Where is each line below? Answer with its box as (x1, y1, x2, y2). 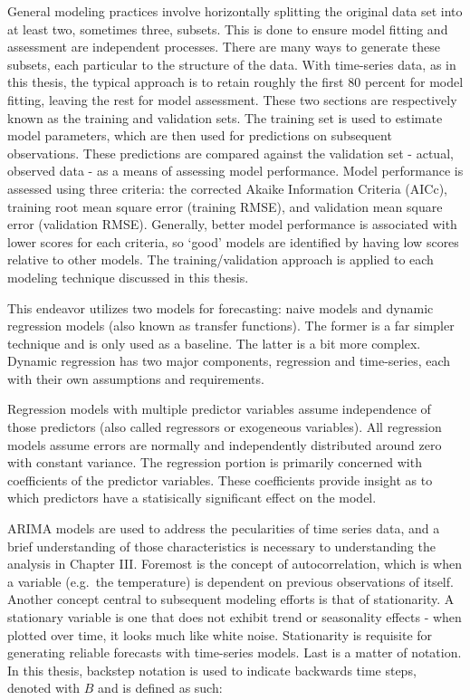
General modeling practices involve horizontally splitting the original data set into (7, 2, 463, 20)
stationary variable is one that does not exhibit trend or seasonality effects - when (7, 608, 462, 626)
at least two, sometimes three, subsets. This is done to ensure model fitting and (7, 19, 448, 38)
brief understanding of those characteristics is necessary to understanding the (7, 536, 436, 555)
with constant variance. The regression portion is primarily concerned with (7, 453, 422, 472)
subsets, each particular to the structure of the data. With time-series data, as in (7, 54, 456, 73)
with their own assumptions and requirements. (7, 369, 264, 388)
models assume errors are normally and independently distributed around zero (7, 435, 442, 454)
